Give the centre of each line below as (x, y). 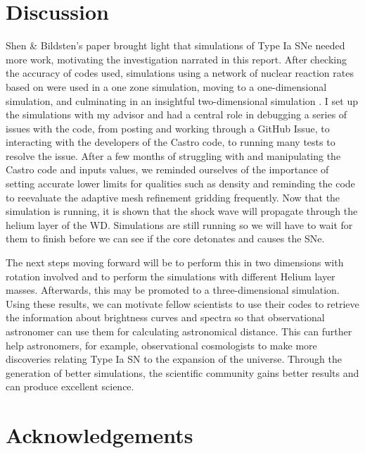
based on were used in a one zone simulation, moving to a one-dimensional (166, 86)
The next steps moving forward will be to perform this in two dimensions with (175, 262)
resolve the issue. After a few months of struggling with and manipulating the (173, 155)
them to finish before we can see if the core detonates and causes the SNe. (165, 238)
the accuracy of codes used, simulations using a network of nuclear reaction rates (180, 73)
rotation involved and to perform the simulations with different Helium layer (171, 276)
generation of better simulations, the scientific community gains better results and (182, 372)
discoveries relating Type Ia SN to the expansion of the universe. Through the (174, 359)
